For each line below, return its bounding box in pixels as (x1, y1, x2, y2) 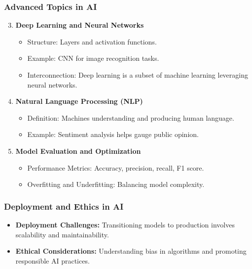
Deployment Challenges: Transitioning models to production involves (15, 219, 235, 229)
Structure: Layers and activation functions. (27, 36, 157, 46)
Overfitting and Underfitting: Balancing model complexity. (27, 179, 205, 189)
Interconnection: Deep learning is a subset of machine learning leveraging (27, 70, 249, 80)
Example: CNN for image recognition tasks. (27, 53, 159, 63)
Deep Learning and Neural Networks (15, 20, 144, 30)
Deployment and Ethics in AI (4, 200, 124, 212)
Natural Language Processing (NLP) (15, 96, 143, 106)
